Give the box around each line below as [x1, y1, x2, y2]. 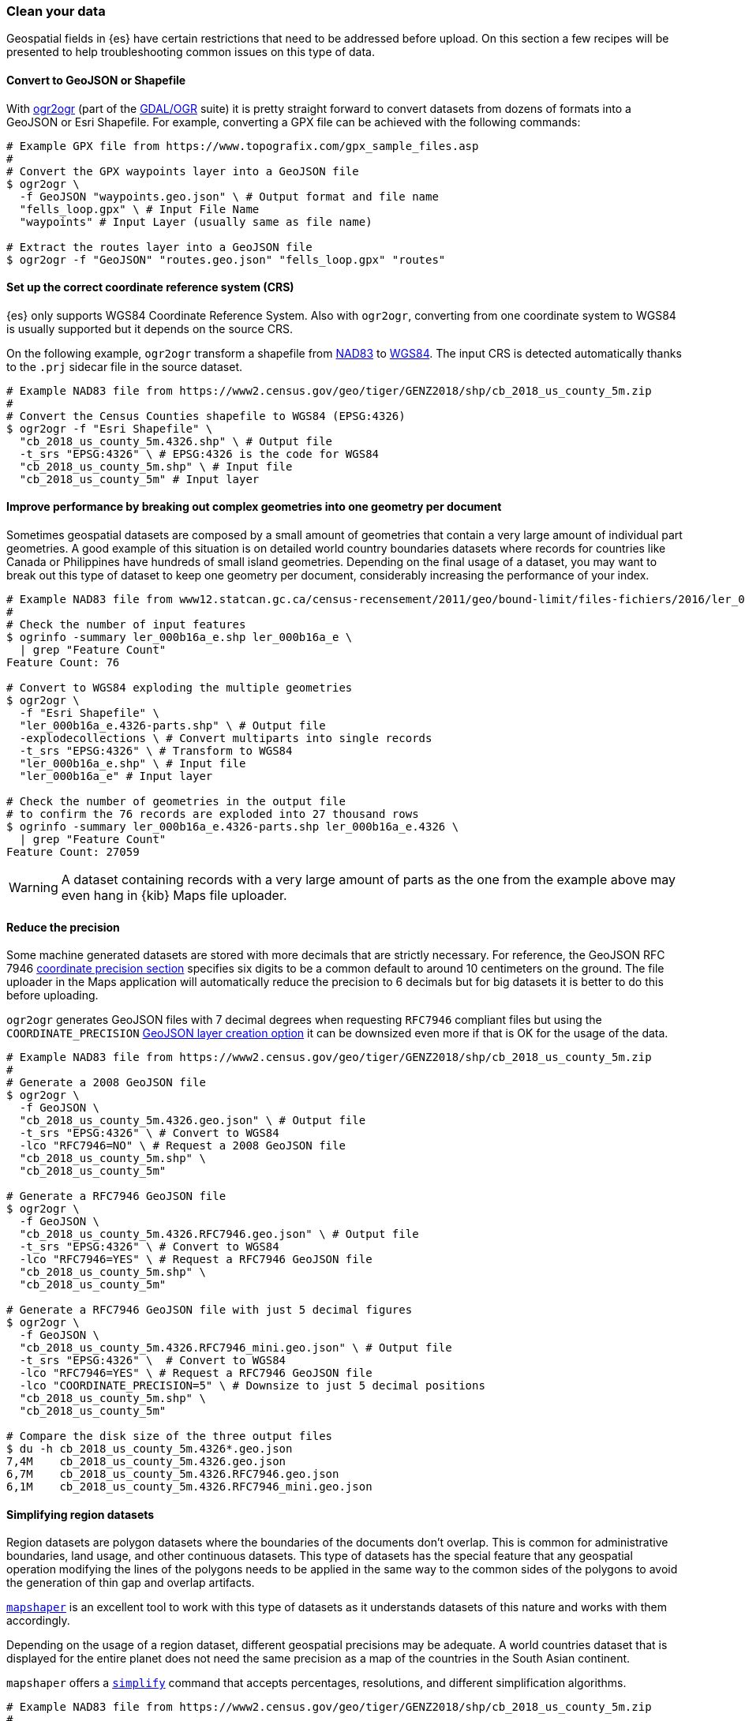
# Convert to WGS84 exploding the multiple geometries [6, 681, 353, 695]
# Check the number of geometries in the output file [6, 795, 346, 808]
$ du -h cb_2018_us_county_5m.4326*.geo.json [6, 1442, 293, 1456]
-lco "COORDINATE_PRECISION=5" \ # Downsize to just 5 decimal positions [19, 1379, 485, 1393]
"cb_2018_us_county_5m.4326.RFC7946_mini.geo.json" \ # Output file [19, 1341, 452, 1355]
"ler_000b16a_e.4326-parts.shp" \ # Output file [19, 719, 326, 733]
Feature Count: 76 [6, 656, 120, 669]
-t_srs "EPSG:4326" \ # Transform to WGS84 [19, 744, 293, 758]
